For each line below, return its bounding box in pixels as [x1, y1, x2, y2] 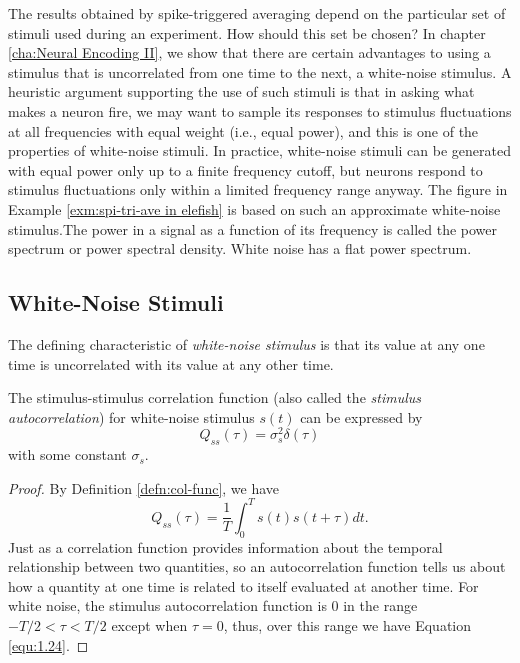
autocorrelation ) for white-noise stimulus [8, 406, 255, 427]
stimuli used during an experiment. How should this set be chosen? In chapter [8, 22, 486, 43]
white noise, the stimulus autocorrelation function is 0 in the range [8, 595, 418, 616]
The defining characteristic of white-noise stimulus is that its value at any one [8, 333, 485, 354]
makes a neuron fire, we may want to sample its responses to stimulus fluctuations [8, 100, 512, 121]
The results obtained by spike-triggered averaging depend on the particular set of [8, 3, 506, 23]
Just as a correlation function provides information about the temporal [8, 536, 443, 557]
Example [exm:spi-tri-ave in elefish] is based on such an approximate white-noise [8, 198, 501, 219]
